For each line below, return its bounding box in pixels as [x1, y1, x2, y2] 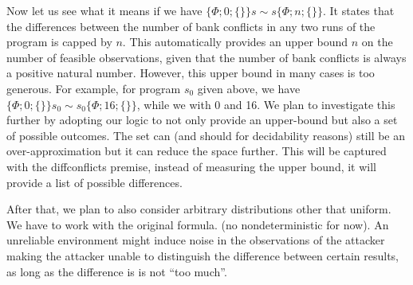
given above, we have [197, 80, 301, 96]
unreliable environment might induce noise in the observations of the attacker [6, 232, 385, 248]
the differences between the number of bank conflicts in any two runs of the [6, 18, 376, 34]
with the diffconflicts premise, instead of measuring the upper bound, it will [6, 158, 377, 174]
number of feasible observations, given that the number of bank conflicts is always [6, 49, 407, 65]
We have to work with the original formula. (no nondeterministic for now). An [6, 216, 389, 232]
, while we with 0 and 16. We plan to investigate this [136, 96, 395, 112]
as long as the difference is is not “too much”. [6, 263, 227, 279]
